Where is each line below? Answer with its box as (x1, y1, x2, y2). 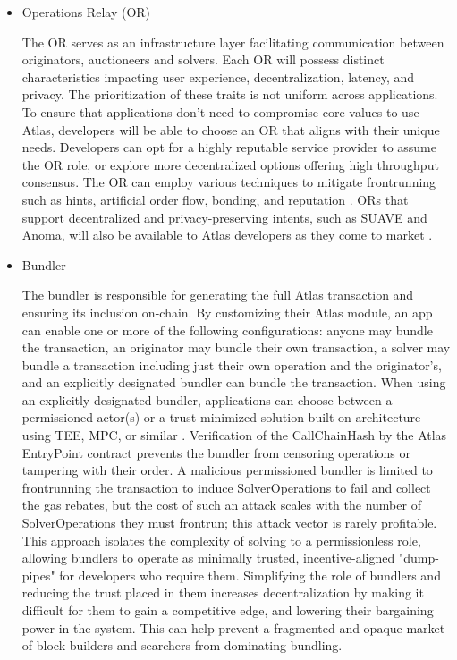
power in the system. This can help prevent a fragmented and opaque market (21, 618, 445, 637)
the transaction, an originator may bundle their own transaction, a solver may (21, 338, 451, 357)
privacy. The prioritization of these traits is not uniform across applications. (21, 85, 438, 104)
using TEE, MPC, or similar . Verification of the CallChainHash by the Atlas (21, 426, 447, 444)
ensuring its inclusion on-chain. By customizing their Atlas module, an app (21, 302, 433, 321)
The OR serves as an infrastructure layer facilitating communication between (21, 32, 444, 51)
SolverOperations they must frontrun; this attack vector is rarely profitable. (21, 513, 437, 532)
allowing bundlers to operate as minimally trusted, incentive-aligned (21, 548, 395, 567)
